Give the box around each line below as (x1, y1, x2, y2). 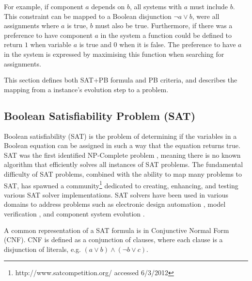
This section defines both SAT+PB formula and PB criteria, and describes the (4, 75, 237, 85)
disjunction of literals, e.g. (4, 244, 81, 254)
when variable (30, 39, 71, 50)
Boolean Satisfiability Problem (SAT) (4, 108, 196, 123)
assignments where (4, 20, 59, 31)
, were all (192, 11, 220, 21)
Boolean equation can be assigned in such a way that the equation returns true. (4, 140, 240, 150)
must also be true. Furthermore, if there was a (95, 20, 233, 31)
